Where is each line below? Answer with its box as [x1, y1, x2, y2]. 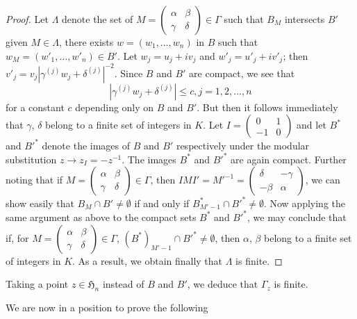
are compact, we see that [189, 65, 295, 80]
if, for [6, 230, 29, 245]
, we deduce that [187, 277, 258, 291]
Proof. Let [6, 12, 49, 26]
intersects [284, 12, 325, 26]
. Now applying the [263, 195, 345, 210]
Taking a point [6, 277, 69, 291]
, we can [305, 172, 340, 187]
